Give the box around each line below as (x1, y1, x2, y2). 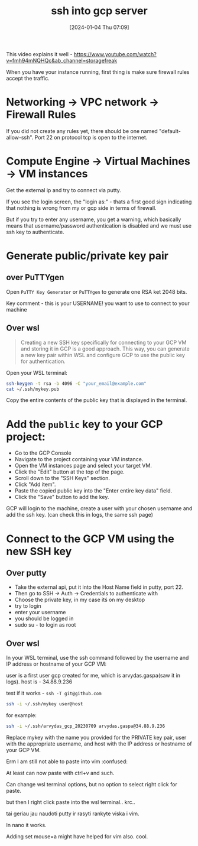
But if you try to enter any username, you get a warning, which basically (6, 216, 181, 223)
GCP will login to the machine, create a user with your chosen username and (6, 505, 193, 512)
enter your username (14, 609, 66, 616)
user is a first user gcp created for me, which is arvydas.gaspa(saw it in (6, 672, 180, 679)
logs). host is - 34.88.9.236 (6, 678, 73, 685)
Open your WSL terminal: (6, 369, 68, 376)
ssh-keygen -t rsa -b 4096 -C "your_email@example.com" (6, 380, 147, 387)
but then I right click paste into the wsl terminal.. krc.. (6, 798, 136, 805)
